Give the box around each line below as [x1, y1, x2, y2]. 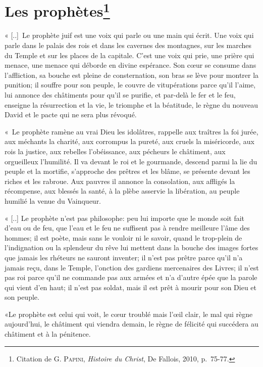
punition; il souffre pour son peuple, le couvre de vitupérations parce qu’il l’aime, [5, 79, 256, 90]
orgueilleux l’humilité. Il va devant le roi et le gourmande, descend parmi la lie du [5, 156, 257, 166]
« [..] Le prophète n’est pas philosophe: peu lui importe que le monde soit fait [5, 212, 245, 223]
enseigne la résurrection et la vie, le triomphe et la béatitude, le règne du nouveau [5, 99, 258, 110]
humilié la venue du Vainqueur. [5, 195, 101, 206]
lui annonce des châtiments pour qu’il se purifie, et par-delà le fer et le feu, [5, 89, 236, 100]
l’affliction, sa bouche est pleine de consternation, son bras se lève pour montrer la [5, 69, 259, 80]
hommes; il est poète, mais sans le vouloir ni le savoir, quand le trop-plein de [5, 232, 242, 243]
